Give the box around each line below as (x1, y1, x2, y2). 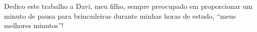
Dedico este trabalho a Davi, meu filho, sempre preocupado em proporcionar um (4, 1, 253, 11)
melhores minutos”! (4, 20, 64, 31)
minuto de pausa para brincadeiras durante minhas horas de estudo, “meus (4, 10, 236, 21)
